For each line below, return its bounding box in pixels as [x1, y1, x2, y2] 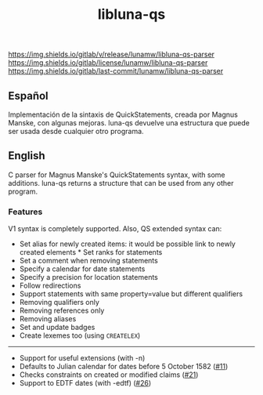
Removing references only [19, 306, 105, 315]
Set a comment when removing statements [19, 256, 158, 266]
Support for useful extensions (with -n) [19, 353, 146, 363]
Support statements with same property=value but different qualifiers [19, 289, 243, 299]
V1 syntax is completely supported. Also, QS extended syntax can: [8, 224, 222, 234]
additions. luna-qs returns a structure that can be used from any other [8, 178, 234, 187]
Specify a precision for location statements [19, 273, 158, 282]
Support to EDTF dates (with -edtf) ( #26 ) [19, 379, 151, 388]
